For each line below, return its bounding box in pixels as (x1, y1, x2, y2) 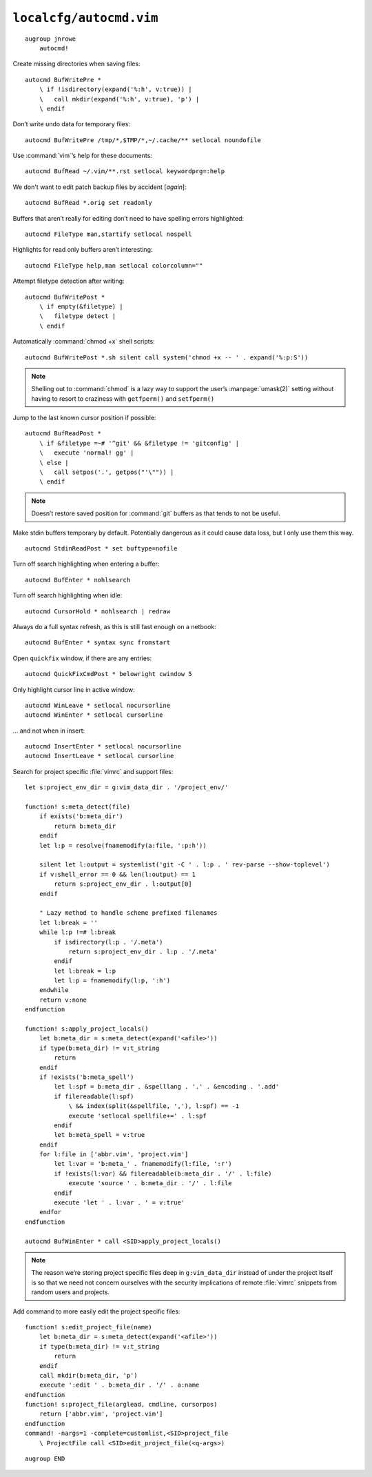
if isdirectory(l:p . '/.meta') (54, 938, 163, 946)
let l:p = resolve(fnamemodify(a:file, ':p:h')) (39, 842, 207, 849)
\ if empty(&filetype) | (39, 302, 123, 310)
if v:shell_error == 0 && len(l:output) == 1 (39, 870, 196, 878)
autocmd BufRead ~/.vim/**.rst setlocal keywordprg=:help (25, 168, 225, 175)
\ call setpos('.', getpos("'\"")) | (39, 468, 174, 476)
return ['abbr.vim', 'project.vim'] (39, 1410, 163, 1418)
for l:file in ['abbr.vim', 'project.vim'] (39, 1151, 189, 1158)
